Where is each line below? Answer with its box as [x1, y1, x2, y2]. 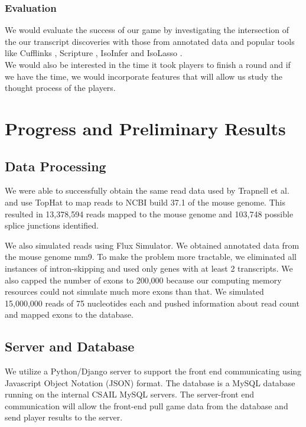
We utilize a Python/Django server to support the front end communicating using [5, 365, 302, 377]
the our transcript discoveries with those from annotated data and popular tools [5, 35, 295, 47]
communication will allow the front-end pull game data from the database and [5, 399, 288, 412]
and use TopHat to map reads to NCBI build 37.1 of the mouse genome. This [5, 195, 285, 208]
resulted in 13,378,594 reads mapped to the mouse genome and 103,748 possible [5, 207, 294, 220]
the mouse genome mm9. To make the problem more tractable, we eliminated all [5, 250, 297, 263]
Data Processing [5, 157, 106, 175]
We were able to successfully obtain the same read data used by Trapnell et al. [5, 184, 289, 197]
